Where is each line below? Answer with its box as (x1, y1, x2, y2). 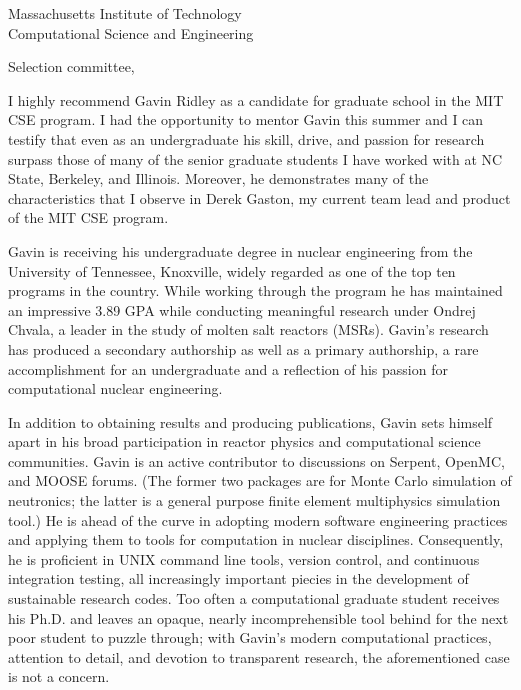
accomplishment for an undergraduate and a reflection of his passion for (8, 358, 448, 379)
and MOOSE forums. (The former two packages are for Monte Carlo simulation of (8, 470, 512, 491)
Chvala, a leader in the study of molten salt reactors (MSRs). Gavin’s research (8, 319, 489, 340)
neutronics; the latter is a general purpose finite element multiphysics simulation (8, 490, 501, 511)
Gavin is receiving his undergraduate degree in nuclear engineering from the (8, 240, 473, 261)
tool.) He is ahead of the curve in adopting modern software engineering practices (8, 509, 508, 530)
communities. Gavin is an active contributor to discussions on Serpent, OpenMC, (8, 450, 505, 471)
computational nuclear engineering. (8, 378, 223, 399)
